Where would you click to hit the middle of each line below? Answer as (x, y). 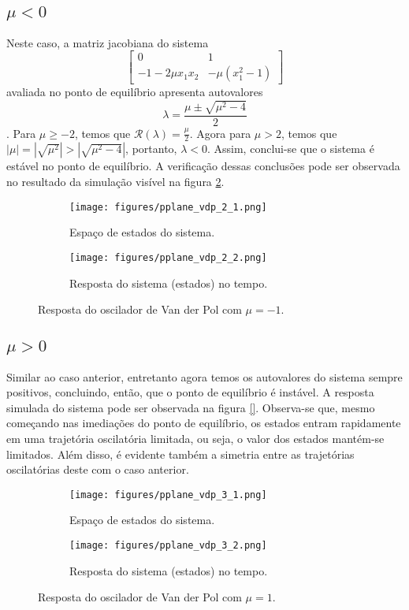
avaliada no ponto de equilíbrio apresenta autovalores (135, 92)
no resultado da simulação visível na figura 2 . (115, 182)
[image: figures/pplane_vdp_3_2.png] (168, 545)
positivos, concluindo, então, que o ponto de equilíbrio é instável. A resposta (190, 392)
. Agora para (220, 133)
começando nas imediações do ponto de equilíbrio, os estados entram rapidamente (204, 423)
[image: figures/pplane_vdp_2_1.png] (168, 207)
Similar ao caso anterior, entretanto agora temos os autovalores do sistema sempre (204, 376)
